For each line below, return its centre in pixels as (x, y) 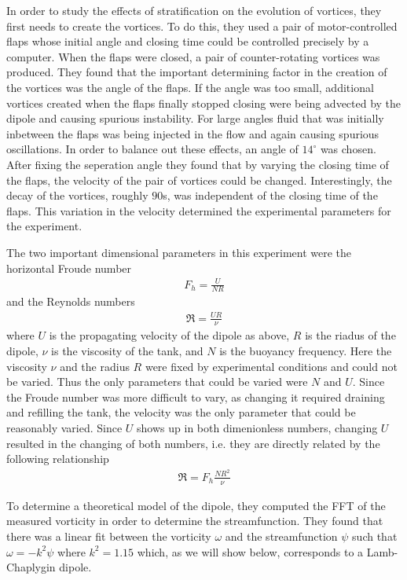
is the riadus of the (350, 335)
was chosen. (348, 149)
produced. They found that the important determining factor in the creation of (197, 72)
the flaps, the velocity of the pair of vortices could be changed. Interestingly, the (199, 180)
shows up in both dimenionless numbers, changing (257, 428)
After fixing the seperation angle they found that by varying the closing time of (198, 164)
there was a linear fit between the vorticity (109, 536)
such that (375, 536)
